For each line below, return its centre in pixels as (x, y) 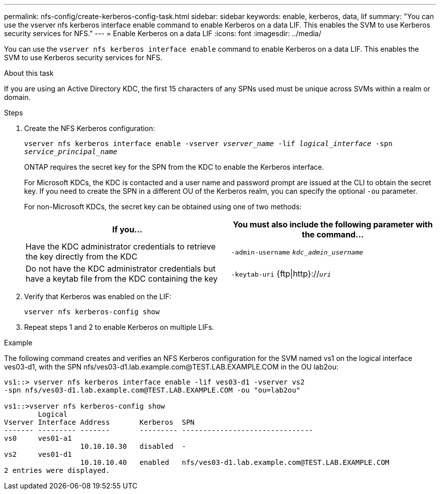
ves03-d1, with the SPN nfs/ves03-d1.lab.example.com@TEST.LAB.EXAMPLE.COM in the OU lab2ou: (171, 367)
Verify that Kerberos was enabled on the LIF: (98, 296)
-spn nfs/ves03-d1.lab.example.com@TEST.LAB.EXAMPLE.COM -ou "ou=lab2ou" (152, 390)
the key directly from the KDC (82, 257)
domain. (17, 97)
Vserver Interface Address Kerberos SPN (99, 422)
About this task (29, 73)
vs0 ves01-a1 (38, 438)
